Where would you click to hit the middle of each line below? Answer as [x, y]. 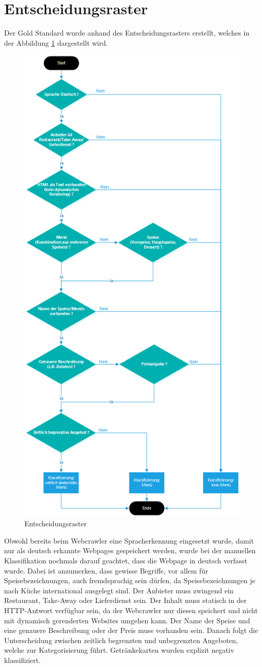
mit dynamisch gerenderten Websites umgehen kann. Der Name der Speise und [127, 620]
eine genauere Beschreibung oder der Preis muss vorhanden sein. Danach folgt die [131, 630]
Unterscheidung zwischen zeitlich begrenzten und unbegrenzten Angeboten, [121, 640]
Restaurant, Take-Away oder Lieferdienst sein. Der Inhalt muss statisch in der [125, 600]
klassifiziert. [23, 660]
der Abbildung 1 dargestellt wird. [56, 42]
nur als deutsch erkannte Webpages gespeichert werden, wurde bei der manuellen [130, 550]
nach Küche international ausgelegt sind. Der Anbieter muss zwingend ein [119, 590]
